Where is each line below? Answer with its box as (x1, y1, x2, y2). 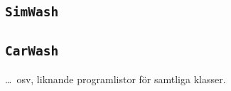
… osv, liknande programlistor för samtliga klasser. (5, 72, 226, 87)
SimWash (5, 4, 59, 20)
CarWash (5, 43, 59, 58)
